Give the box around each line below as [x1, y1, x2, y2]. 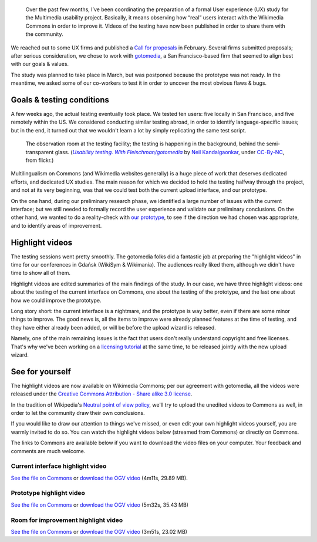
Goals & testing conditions [11, 95, 110, 105]
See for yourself [11, 367, 72, 377]
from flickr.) [25, 157, 54, 164]
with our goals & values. [11, 61, 69, 68]
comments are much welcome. [11, 447, 86, 454]
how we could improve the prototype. [11, 297, 102, 304]
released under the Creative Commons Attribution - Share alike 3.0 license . [11, 390, 193, 397]
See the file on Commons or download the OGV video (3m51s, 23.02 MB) [11, 528, 188, 535]
